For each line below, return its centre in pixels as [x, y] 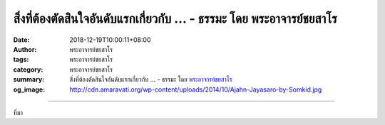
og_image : [29, 89]
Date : [21, 40]
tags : [21, 60]
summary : [29, 80]
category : [28, 69]
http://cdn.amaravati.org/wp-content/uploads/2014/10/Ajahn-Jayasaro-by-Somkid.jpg [196, 89]
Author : [25, 49]
